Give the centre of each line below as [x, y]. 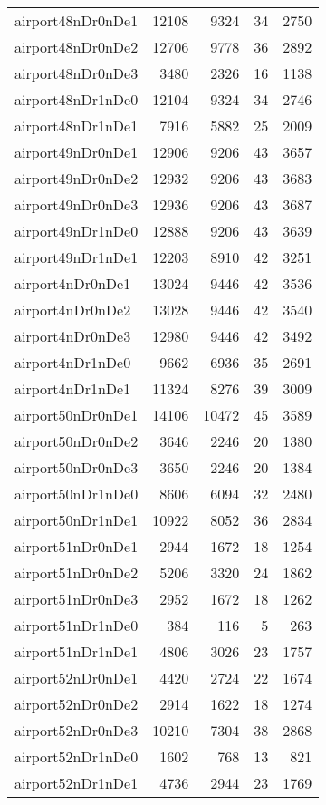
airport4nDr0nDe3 [73, 336]
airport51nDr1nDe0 [77, 625]
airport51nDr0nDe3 [77, 599]
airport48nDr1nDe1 [77, 126]
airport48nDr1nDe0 [77, 99]
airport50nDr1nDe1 [77, 520]
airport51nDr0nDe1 [77, 546]
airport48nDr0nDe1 [77, 20]
